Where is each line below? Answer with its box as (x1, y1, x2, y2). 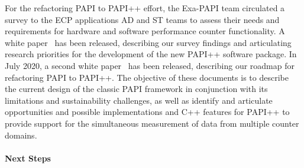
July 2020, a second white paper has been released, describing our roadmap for (5, 59, 295, 71)
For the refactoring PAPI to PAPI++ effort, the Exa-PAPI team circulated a (5, 2, 285, 14)
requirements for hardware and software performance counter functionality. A (5, 25, 285, 37)
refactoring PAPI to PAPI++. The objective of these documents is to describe (5, 71, 289, 83)
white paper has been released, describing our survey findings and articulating (5, 36, 292, 48)
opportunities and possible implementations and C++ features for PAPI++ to (5, 106, 290, 118)
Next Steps (5, 151, 51, 164)
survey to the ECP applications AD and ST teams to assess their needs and (5, 13, 280, 25)
